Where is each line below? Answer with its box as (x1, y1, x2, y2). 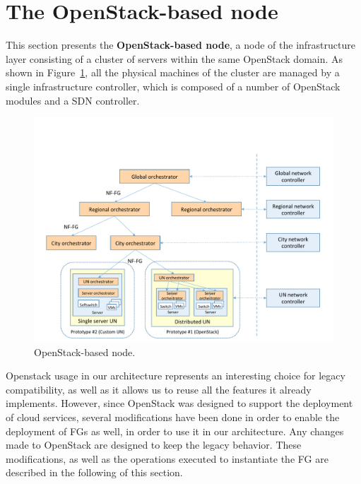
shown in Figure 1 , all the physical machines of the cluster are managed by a (6, 65, 340, 80)
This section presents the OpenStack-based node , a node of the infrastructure (6, 37, 355, 52)
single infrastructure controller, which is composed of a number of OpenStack (6, 78, 341, 93)
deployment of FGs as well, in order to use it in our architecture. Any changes (6, 423, 344, 438)
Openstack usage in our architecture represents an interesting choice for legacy (6, 368, 345, 383)
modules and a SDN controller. (6, 93, 140, 107)
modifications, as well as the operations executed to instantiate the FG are (6, 451, 329, 466)
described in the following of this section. (6, 465, 183, 480)
